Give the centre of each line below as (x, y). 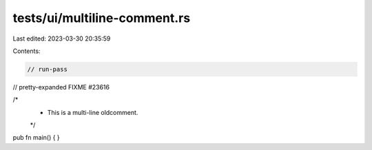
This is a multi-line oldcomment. (93, 112)
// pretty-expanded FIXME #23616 (61, 87)
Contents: (27, 51)
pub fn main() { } (36, 138)
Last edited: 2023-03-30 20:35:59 (62, 39)
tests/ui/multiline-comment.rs (102, 18)
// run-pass (48, 69)
